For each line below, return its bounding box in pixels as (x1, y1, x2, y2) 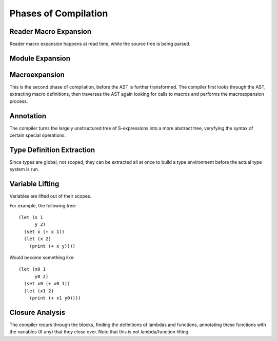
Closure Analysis (9, 308, 66, 317)
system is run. (9, 166, 39, 173)
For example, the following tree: (9, 202, 76, 208)
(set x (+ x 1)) (24, 228, 65, 235)
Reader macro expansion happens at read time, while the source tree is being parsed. (9, 41, 191, 47)
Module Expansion (9, 54, 70, 62)
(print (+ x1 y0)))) (29, 295, 81, 301)
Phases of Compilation (9, 8, 108, 19)
